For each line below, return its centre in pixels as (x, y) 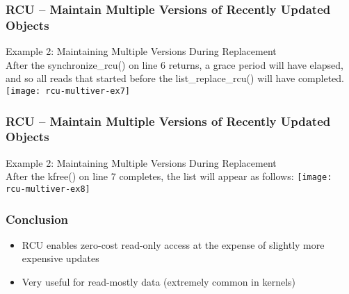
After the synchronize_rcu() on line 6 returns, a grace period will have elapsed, (174, 64)
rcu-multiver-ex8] (48, 189)
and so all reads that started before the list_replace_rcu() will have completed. (175, 78)
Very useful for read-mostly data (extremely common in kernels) (159, 282)
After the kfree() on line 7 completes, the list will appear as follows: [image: (169, 176)
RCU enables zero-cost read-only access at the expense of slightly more (173, 244)
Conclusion (37, 219)
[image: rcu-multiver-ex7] (68, 91)
